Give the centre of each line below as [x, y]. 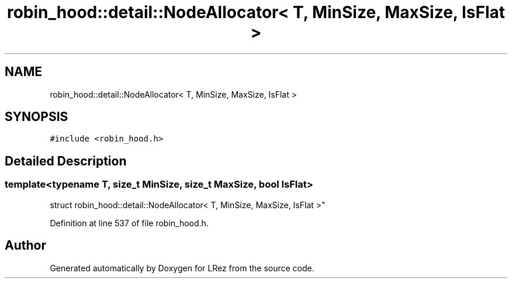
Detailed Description [66, 161]
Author [25, 246]
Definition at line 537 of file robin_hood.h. [129, 223]
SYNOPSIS [37, 117]
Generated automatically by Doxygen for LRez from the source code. [182, 268]
